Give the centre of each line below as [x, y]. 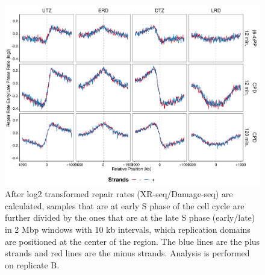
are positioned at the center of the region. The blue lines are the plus [132, 241]
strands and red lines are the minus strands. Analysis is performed [127, 253]
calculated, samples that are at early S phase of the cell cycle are [125, 205]
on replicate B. [32, 264]
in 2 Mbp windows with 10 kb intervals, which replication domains [128, 229]
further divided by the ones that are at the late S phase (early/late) [130, 217]
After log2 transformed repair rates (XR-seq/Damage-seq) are [119, 194]
